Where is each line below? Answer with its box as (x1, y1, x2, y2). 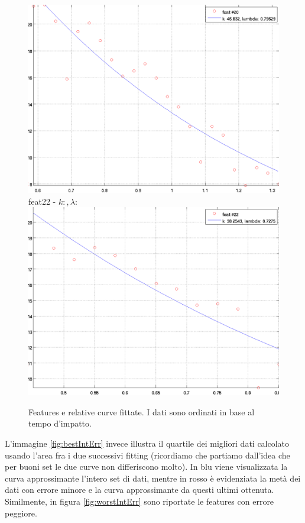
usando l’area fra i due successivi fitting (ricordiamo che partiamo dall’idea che (5, 448, 290, 461)
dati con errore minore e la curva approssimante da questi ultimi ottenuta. (5, 483, 274, 496)
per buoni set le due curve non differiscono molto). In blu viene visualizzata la (5, 460, 288, 473)
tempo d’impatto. (28, 417, 92, 430)
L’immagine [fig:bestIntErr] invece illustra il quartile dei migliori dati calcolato (5, 437, 290, 449)
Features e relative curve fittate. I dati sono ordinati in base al (28, 405, 255, 418)
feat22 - (28, 195, 56, 207)
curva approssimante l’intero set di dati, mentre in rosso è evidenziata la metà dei (5, 472, 301, 484)
